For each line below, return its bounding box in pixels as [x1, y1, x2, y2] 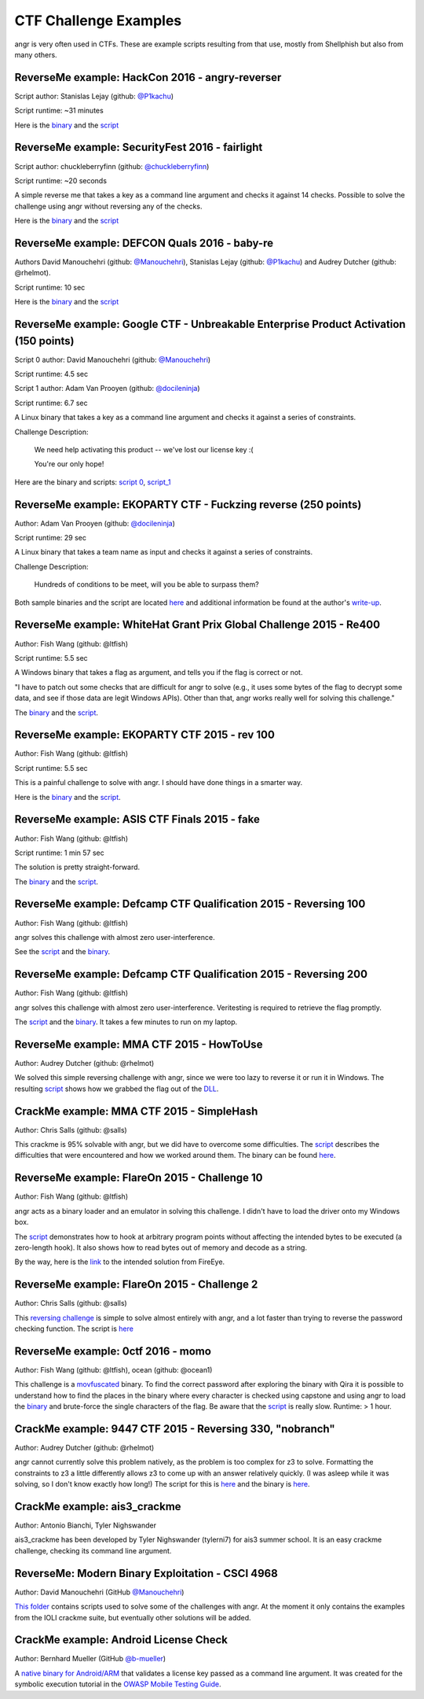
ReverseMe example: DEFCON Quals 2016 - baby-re [14, 236, 274, 249]
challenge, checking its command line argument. [14, 1546, 172, 1555]
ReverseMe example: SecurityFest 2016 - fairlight [14, 141, 263, 154]
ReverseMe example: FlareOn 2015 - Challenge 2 [14, 1278, 258, 1292]
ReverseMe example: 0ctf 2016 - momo [14, 1344, 212, 1358]
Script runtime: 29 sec [14, 533, 86, 543]
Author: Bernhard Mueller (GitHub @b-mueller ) [14, 1654, 166, 1664]
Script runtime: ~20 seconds [14, 175, 108, 185]
